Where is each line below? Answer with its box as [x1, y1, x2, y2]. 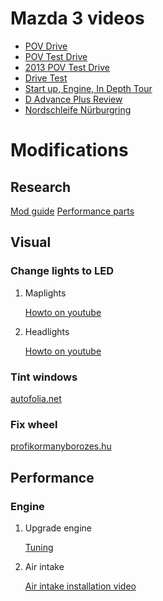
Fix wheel [10, 417, 58, 431]
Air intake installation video [24, 580, 137, 592]
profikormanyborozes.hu [10, 440, 112, 452]
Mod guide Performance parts [10, 205, 135, 217]
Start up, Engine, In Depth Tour [24, 82, 153, 94]
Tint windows [10, 370, 78, 384]
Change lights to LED [10, 264, 114, 278]
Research [10, 178, 72, 196]
